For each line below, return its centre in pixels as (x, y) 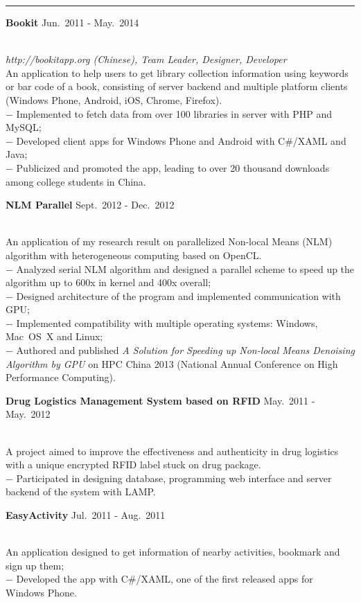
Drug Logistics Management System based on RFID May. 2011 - (160, 400)
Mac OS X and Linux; (54, 336)
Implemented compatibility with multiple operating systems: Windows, (167, 322)
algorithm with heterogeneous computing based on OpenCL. (134, 255)
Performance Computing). (61, 377)
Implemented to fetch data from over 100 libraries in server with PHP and (174, 113)
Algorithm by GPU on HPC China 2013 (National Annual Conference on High (172, 363)
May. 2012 (28, 414)
